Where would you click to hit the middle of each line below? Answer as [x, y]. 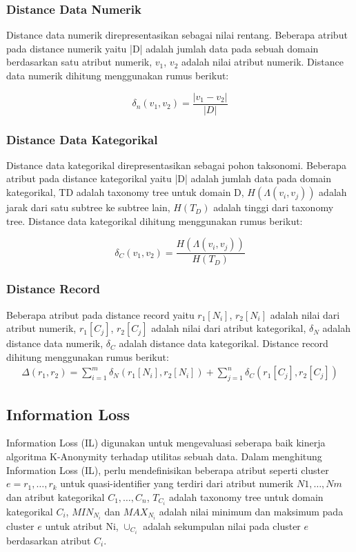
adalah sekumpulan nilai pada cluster [222, 525]
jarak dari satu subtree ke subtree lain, [88, 207]
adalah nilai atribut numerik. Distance [262, 62]
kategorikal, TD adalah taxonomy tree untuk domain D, [125, 192]
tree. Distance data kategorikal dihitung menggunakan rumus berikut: [155, 220]
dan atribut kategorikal [56, 496]
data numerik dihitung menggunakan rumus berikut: [118, 75]
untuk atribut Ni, [82, 525]
